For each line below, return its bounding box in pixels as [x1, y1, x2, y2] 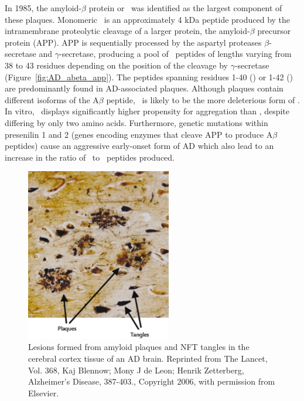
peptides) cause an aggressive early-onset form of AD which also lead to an [5, 140, 274, 152]
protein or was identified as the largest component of [88, 2, 282, 13]
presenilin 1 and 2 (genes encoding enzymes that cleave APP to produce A [5, 128, 273, 140]
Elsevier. [28, 386, 59, 399]
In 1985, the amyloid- [5, 2, 82, 13]
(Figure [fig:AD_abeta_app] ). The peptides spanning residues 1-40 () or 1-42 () [5, 70, 293, 83]
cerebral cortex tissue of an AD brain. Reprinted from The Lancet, [28, 352, 268, 364]
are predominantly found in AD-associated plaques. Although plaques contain [5, 82, 283, 94]
